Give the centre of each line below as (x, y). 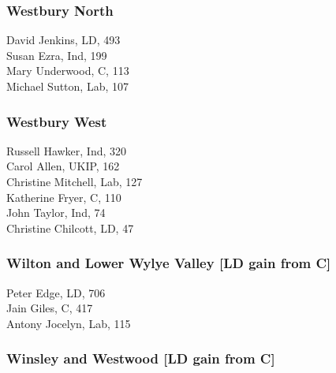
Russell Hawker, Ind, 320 (67, 150)
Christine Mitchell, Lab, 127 (75, 181)
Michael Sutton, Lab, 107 (67, 86)
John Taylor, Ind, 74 (56, 213)
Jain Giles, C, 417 (50, 308)
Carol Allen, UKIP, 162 (63, 166)
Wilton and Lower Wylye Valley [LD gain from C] (169, 263)
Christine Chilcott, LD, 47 (70, 228)
